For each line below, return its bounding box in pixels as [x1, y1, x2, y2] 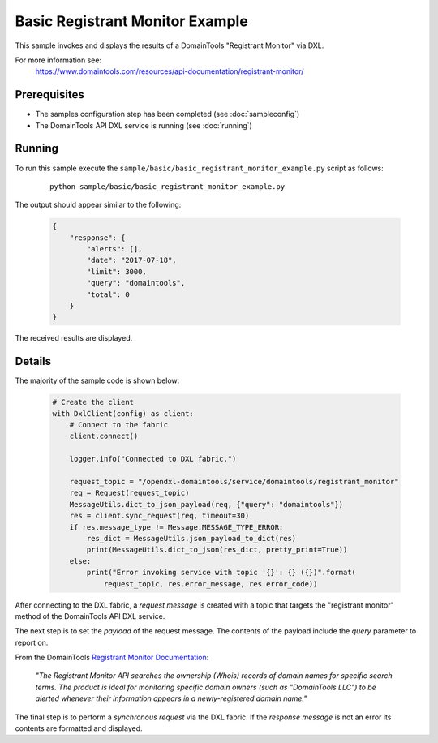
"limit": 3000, [86, 267, 148, 276]
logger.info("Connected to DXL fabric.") [69, 454, 237, 464]
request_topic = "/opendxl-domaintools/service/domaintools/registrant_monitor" [69, 477, 399, 487]
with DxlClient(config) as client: [52, 409, 194, 418]
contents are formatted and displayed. [15, 724, 143, 733]
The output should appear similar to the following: [15, 200, 182, 210]
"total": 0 [86, 290, 130, 299]
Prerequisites [15, 88, 84, 101]
